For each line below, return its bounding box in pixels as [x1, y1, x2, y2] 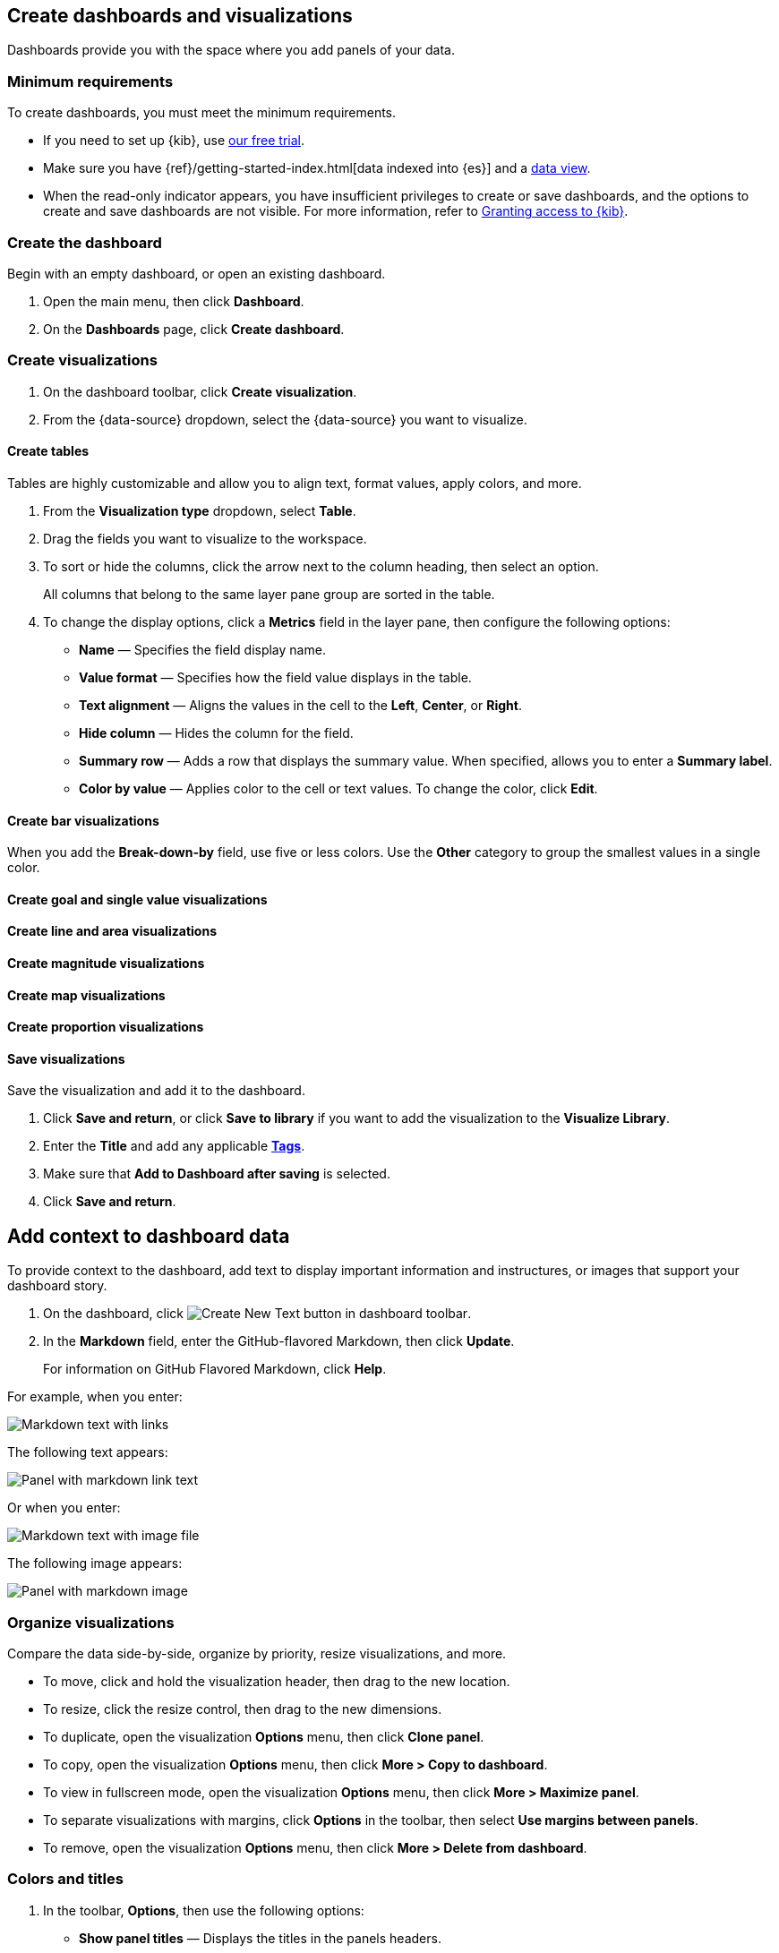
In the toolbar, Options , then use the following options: [43, 1902, 364, 1918]
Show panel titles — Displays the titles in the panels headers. [79, 1930, 441, 1946]
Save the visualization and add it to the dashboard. [7, 1083, 305, 1099]
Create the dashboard [7, 233, 162, 252]
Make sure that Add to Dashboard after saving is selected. [43, 1166, 390, 1182]
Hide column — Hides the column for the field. [79, 724, 354, 741]
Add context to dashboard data [7, 1224, 290, 1247]
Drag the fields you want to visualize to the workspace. [43, 530, 367, 546]
